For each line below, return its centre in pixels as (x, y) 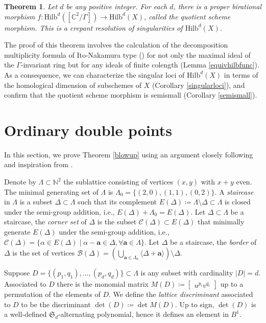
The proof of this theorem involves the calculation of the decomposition (116, 45)
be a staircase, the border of (213, 241)
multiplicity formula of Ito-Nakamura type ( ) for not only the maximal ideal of (127, 54)
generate (17, 232)
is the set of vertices (44, 253)
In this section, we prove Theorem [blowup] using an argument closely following (129, 154)
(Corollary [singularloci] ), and (198, 85)
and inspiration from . (39, 164)
